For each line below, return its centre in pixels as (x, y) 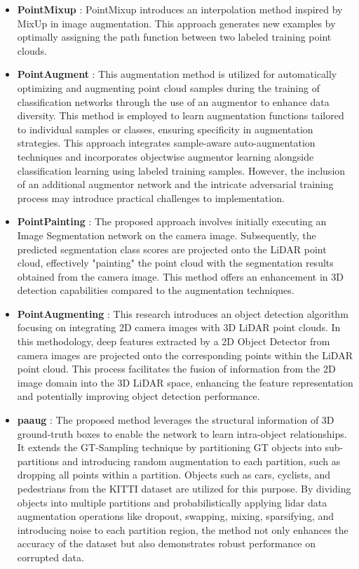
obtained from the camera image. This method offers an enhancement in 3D (180, 276)
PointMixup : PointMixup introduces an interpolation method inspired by (180, 9)
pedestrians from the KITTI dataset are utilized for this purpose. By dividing (184, 488)
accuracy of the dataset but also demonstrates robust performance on (167, 543)
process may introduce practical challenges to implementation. (151, 198)
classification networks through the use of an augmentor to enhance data (173, 101)
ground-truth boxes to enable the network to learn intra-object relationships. (182, 433)
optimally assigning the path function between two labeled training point (174, 37)
